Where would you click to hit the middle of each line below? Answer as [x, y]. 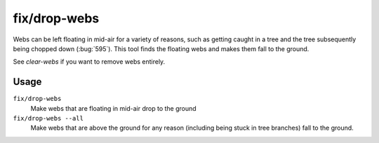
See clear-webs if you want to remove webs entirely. [89, 62]
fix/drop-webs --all [48, 118]
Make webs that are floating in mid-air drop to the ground [113, 108]
